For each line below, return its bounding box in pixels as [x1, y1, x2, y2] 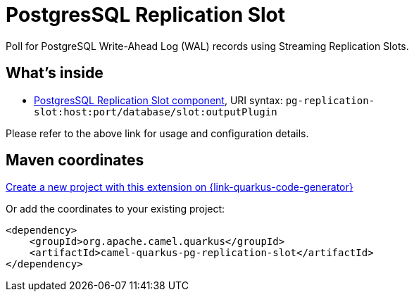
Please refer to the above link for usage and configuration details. [6, 127, 309, 139]
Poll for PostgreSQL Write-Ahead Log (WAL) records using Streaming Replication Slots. [6, 39, 409, 52]
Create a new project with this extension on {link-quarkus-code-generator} [6, 181, 353, 194]
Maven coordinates [6, 151, 144, 170]
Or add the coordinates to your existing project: [6, 203, 225, 215]
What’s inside [6, 64, 103, 82]
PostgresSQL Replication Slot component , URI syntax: [34, 94, 283, 106]
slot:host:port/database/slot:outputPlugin [34, 106, 277, 118]
